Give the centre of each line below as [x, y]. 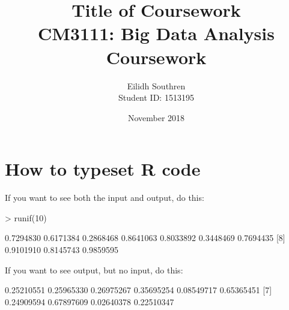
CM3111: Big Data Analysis [156, 33]
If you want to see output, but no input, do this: [94, 270]
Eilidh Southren [156, 85]
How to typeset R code [103, 169]
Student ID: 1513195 [156, 97]
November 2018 [156, 117]
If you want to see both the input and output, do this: [105, 198]
